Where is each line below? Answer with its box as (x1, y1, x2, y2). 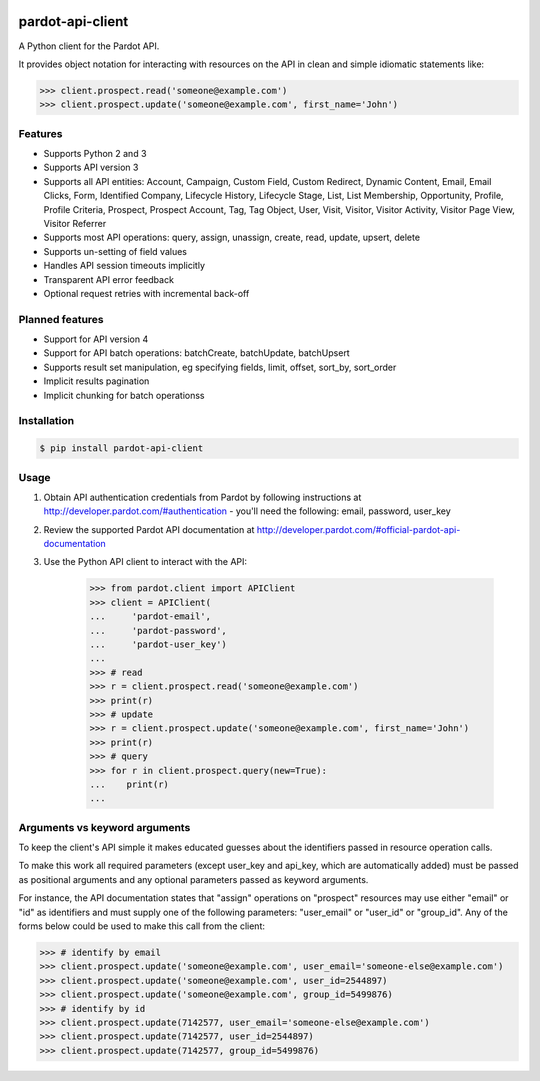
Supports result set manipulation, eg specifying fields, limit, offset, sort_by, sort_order (43, 361, 397, 373)
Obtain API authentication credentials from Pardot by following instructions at (43, 491, 362, 503)
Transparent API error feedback (43, 273, 175, 285)
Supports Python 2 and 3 (43, 148, 147, 160)
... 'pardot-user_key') (89, 639, 227, 650)
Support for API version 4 (43, 333, 149, 345)
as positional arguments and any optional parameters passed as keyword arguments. (18, 873, 369, 885)
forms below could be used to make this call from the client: (18, 920, 265, 932)
